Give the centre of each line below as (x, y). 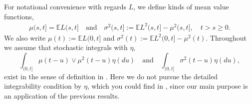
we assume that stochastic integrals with (66, 47)
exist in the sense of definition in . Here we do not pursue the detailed (111, 76)
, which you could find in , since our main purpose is (167, 86)
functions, (19, 16)
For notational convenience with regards (65, 6)
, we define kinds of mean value (181, 6)
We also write (25, 37)
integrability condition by (43, 86)
